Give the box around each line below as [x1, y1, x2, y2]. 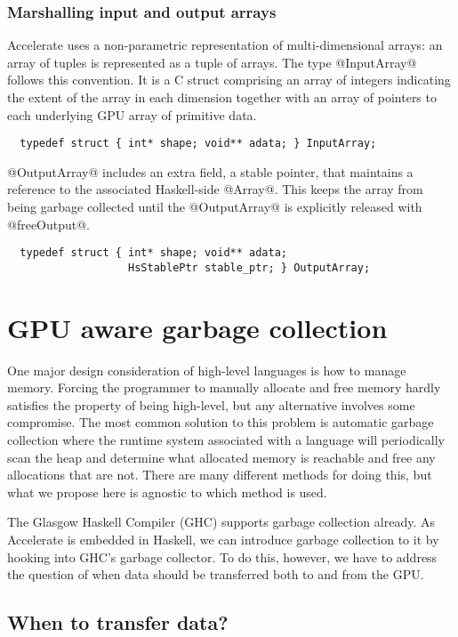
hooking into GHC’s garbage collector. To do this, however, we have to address [7, 547, 438, 566]
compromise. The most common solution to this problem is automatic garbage [7, 413, 434, 431]
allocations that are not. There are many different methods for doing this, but [7, 465, 432, 484]
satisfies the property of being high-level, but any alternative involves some [7, 395, 415, 414]
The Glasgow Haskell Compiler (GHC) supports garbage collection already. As [7, 512, 435, 531]
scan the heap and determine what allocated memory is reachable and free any [7, 448, 436, 466]
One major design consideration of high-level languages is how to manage [7, 360, 406, 379]
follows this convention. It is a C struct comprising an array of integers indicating [7, 70, 451, 89]
